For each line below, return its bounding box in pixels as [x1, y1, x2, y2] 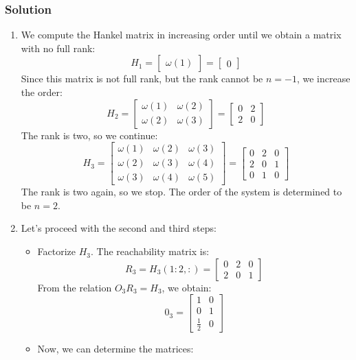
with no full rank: [21, 40, 96, 55]
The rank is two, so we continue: [21, 128, 158, 142]
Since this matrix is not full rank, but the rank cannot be [21, 71, 263, 86]
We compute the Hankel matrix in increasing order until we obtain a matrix [21, 27, 342, 42]
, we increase [296, 71, 351, 86]
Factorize [37, 244, 76, 259]
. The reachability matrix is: [91, 244, 210, 259]
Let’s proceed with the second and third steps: [21, 221, 216, 235]
